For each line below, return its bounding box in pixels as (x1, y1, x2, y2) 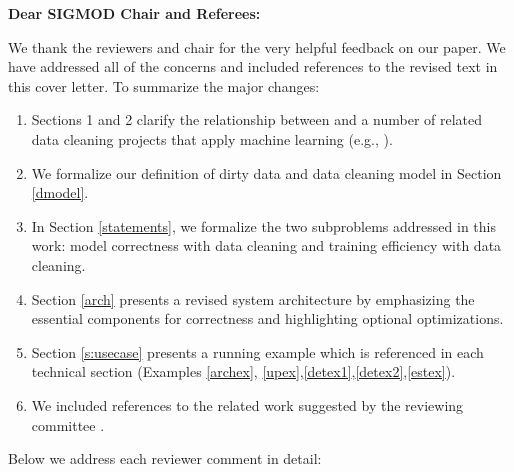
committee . (31, 414, 105, 435)
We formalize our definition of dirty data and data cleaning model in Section (31, 162, 502, 183)
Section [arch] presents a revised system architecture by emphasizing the (31, 288, 475, 309)
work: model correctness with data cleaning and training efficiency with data (31, 235, 502, 256)
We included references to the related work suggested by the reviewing (31, 394, 464, 415)
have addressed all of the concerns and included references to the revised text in (8, 56, 498, 77)
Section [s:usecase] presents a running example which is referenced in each (31, 341, 484, 362)
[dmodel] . (31, 182, 89, 203)
